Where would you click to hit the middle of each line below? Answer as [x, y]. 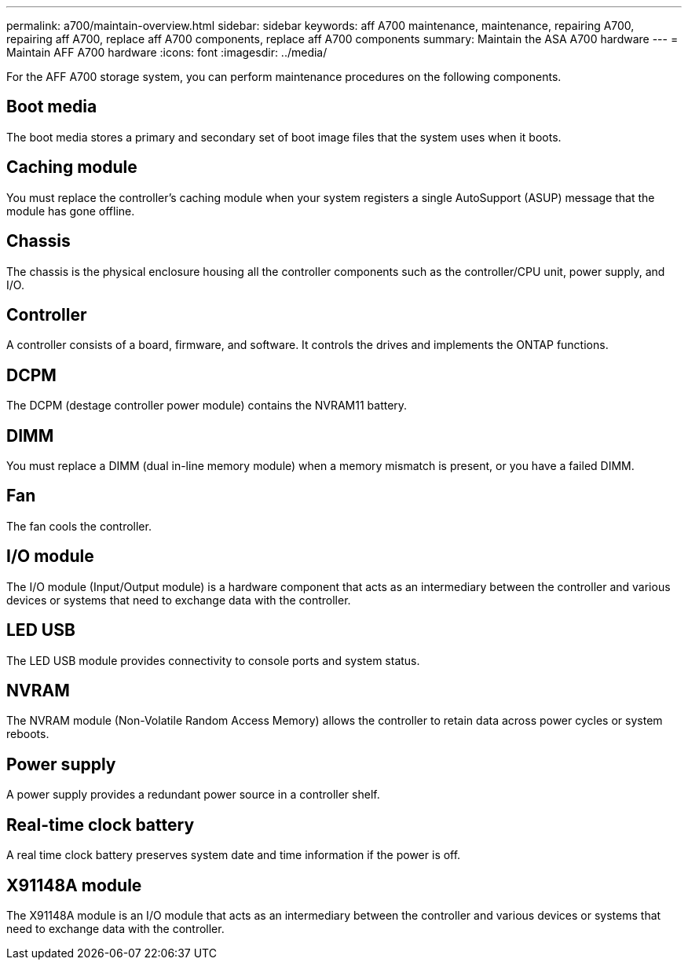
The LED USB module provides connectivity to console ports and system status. [213, 660]
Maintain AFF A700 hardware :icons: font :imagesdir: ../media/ [167, 52]
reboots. [28, 734]
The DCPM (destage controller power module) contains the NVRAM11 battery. [207, 406]
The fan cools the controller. [79, 526]
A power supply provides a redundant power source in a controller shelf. [193, 795]
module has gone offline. [71, 211]
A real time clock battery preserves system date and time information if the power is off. [234, 855]
